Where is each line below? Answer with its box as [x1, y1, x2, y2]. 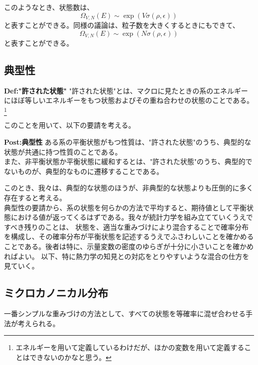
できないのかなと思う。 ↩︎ [29, 352, 112, 362]
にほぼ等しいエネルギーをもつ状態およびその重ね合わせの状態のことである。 [4, 95, 254, 105]
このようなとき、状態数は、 [4, 2, 94, 12]
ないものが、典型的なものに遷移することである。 [4, 166, 164, 176]
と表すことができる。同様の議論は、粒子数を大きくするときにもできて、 [4, 20, 240, 30]
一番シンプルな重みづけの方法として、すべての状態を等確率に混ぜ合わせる [4, 308, 246, 318]
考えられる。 [17, 318, 60, 328]
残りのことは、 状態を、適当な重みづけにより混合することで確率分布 [24, 221, 249, 232]
